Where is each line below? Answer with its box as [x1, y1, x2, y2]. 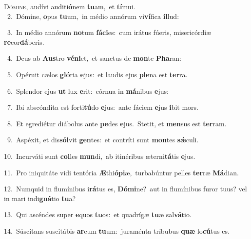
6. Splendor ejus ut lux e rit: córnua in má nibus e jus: [7, 85, 169, 96]
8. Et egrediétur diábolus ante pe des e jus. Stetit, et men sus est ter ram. [7, 118, 227, 128]
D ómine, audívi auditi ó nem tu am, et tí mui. [4, 1, 135, 11]
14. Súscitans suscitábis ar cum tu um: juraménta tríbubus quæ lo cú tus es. [4, 225, 230, 236]
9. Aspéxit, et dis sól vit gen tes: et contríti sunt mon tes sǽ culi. [7, 135, 199, 145]
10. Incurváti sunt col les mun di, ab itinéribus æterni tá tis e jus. [4, 151, 195, 161]
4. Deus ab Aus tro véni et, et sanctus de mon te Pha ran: [7, 53, 181, 63]
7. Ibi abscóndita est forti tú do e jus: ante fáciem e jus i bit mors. [7, 102, 198, 112]
